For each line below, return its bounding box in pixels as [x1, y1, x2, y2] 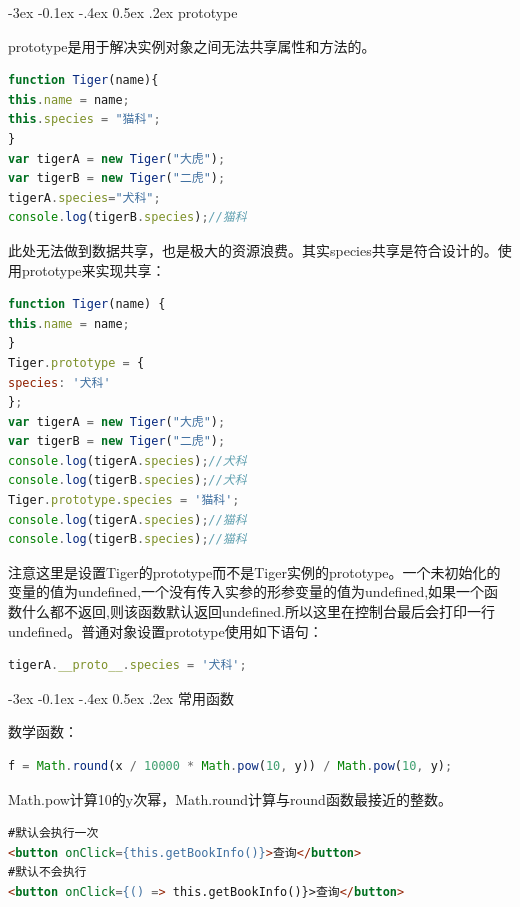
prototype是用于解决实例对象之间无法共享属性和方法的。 [8, 35, 376, 56]
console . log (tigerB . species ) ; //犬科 [8, 473, 247, 488]
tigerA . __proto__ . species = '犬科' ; [8, 658, 247, 673]
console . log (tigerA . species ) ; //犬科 [8, 453, 247, 468]
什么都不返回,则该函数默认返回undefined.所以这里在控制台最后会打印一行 [21, 601, 495, 622]
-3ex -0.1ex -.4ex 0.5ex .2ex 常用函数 [8, 687, 234, 708]
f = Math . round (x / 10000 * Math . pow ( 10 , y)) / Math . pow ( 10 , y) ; [8, 759, 453, 773]
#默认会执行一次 [8, 826, 99, 841]
